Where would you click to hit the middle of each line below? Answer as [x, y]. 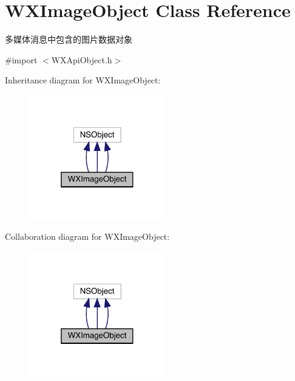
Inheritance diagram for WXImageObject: [83, 80]
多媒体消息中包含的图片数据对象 [69, 39]
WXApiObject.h [82, 59]
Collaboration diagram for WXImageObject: [87, 236]
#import [21, 59]
